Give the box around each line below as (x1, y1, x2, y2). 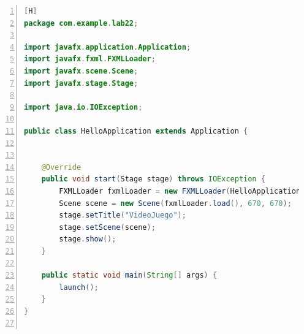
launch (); (59, 283, 99, 292)
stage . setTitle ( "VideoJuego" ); (59, 211, 186, 220)
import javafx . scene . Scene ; (24, 66, 139, 75)
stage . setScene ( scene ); (59, 222, 156, 232)
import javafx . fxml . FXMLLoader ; (24, 55, 156, 64)
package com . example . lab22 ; (24, 18, 139, 28)
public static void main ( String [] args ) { (41, 271, 218, 280)
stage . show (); (59, 235, 116, 244)
